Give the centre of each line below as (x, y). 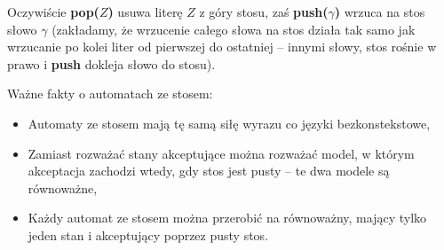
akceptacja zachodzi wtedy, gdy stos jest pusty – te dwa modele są (209, 171)
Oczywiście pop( (53, 12)
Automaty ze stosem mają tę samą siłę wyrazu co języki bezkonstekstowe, (229, 123)
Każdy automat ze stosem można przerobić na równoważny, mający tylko (227, 218)
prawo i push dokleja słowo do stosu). (111, 63)
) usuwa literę (145, 12)
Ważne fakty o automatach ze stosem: (110, 94)
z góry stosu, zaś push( (264, 12)
